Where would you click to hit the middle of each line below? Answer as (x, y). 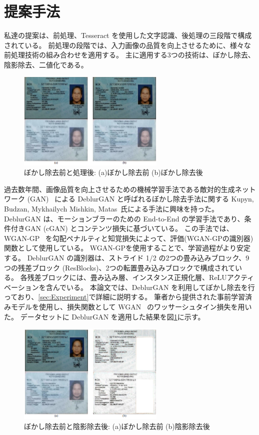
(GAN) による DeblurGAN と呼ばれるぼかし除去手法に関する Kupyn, (140, 199)
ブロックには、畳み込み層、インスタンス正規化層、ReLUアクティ (148, 277)
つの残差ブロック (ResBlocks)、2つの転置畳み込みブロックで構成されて (120, 267)
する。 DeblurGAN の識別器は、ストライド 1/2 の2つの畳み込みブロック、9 (127, 257)
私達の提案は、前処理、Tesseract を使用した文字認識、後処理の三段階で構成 (128, 35)
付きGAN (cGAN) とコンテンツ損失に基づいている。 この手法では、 (122, 228)
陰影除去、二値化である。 (46, 64)
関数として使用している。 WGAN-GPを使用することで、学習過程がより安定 (127, 248)
